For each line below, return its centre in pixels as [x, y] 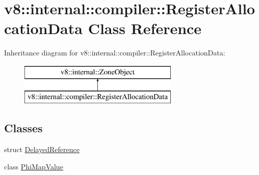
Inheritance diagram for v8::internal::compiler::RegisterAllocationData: [115, 53]
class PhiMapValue [34, 166]
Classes [23, 128]
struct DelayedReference [42, 149]
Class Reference [145, 28]
